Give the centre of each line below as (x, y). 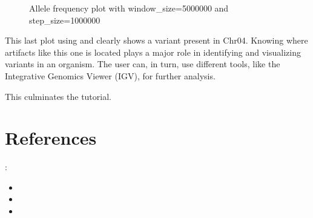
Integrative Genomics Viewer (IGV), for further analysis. (110, 75)
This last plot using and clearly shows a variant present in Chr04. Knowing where (156, 40)
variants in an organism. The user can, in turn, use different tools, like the (143, 64)
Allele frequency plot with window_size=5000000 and (129, 8)
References (51, 138)
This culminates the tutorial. (58, 96)
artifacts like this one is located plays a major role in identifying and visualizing (153, 52)
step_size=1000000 (65, 20)
